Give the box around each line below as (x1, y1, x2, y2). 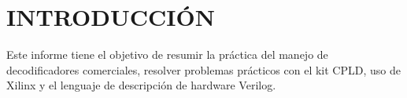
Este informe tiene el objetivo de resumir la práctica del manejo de (6, 46, 328, 63)
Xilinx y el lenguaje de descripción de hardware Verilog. (6, 77, 276, 93)
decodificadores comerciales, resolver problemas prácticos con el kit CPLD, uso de (6, 61, 401, 78)
